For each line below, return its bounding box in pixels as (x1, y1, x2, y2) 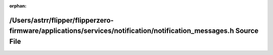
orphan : (9, 3, 27, 9)
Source (235, 27, 259, 35)
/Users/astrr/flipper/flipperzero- (9, 16, 114, 25)
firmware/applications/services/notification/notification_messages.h (9, 27, 235, 35)
